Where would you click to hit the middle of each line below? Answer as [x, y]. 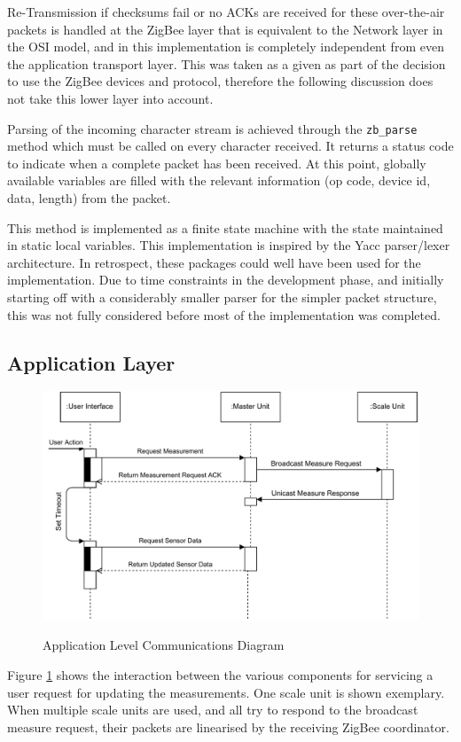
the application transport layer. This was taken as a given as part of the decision [227, 63]
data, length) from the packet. [89, 198]
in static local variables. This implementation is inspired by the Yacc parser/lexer [229, 245]
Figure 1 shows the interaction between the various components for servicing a [220, 674]
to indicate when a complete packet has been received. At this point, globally [217, 163]
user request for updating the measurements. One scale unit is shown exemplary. [226, 692]
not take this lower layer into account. [110, 98]
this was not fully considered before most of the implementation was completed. [224, 314]
